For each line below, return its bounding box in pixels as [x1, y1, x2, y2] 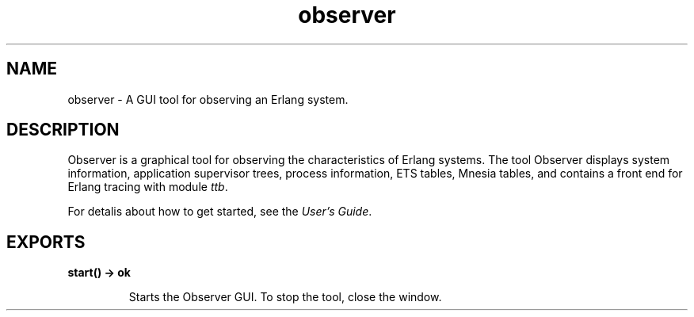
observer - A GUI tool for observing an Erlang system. [67, 92, 349, 106]
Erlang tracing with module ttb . [67, 180, 228, 194]
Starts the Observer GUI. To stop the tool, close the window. [128, 290, 442, 304]
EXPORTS [6, 231, 86, 252]
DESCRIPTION [6, 120, 120, 140]
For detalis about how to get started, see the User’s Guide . [67, 204, 372, 219]
